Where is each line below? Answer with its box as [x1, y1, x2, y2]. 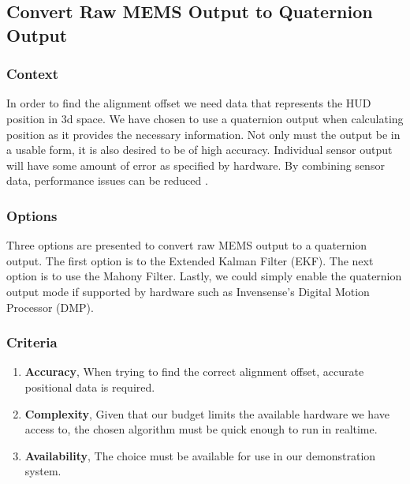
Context [6, 64, 59, 84]
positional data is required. [24, 378, 155, 395]
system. [24, 463, 61, 479]
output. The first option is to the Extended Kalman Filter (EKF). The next [6, 252, 374, 268]
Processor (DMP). [6, 298, 94, 315]
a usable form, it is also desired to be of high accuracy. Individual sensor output [6, 141, 393, 158]
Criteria [6, 332, 58, 352]
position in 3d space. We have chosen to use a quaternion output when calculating [6, 110, 404, 126]
